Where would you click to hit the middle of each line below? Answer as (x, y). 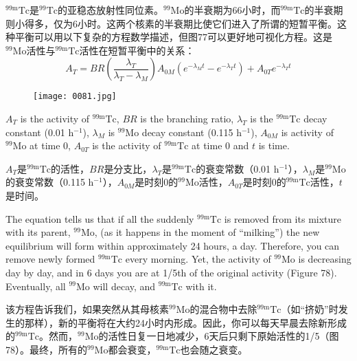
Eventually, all (36, 286)
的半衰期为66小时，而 (232, 10)
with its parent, (38, 232)
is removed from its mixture (283, 218)
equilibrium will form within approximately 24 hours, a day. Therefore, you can (173, 245)
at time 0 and (220, 145)
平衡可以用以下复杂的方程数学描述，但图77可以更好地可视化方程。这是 (173, 37)
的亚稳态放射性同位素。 (110, 10)
